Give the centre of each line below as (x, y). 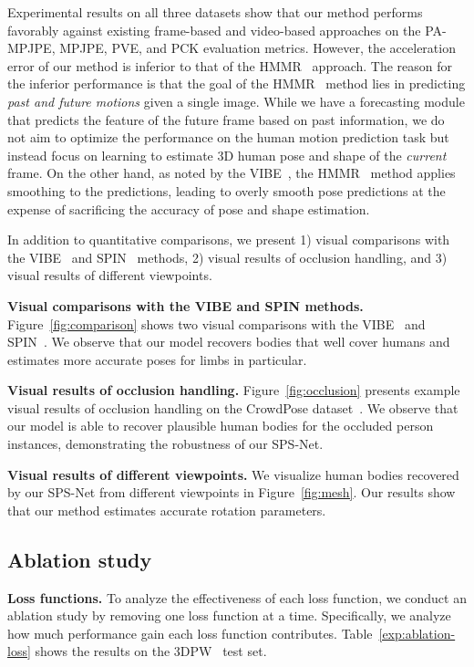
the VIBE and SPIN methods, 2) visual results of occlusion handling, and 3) (227, 257)
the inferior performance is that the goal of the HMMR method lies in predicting (237, 83)
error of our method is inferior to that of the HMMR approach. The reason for (230, 65)
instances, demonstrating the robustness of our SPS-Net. (165, 444)
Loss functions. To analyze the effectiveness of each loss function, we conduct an (237, 597)
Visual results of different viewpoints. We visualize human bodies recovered (233, 474)
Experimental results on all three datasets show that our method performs (215, 12)
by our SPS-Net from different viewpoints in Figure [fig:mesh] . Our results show (232, 492)
